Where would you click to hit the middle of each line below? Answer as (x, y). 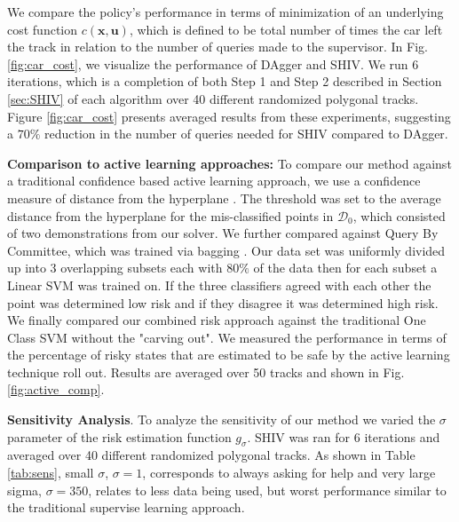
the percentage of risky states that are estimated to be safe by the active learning (229, 355)
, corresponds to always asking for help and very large (289, 473)
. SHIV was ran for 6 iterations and (344, 436)
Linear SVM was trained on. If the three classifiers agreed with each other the (219, 285)
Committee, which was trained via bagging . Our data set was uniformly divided (226, 250)
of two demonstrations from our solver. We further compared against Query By (223, 233)
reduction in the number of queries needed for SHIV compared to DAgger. (246, 134)
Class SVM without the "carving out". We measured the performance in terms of (227, 337)
